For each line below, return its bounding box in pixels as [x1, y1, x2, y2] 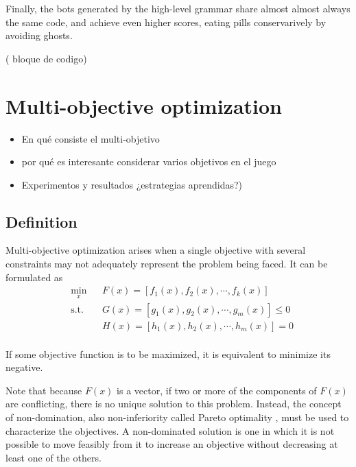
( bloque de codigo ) [5, 51, 87, 65]
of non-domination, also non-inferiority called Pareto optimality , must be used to [5, 409, 349, 424]
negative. [5, 360, 43, 374]
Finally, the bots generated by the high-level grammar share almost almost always [5, 1, 351, 15]
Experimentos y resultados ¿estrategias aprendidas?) [21, 177, 243, 191]
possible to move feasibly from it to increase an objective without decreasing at [5, 437, 338, 451]
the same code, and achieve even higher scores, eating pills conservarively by [5, 14, 327, 29]
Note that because [5, 383, 82, 397]
